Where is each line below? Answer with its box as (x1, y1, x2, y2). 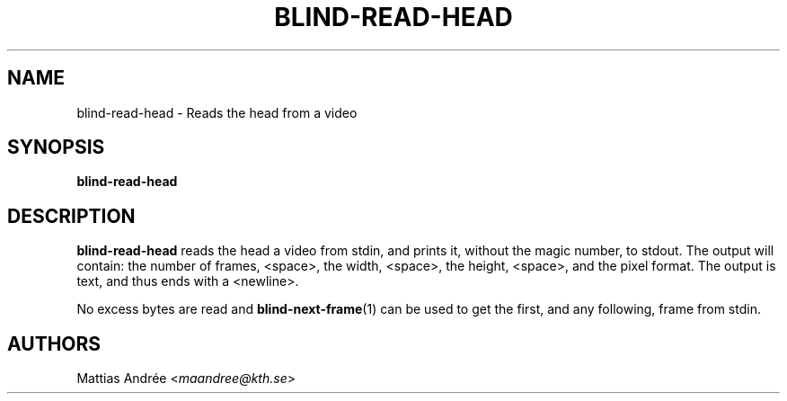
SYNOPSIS (7, 136, 105, 159)
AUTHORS (7, 332, 102, 355)
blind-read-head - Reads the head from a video (76, 104, 358, 120)
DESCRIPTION (7, 204, 136, 227)
